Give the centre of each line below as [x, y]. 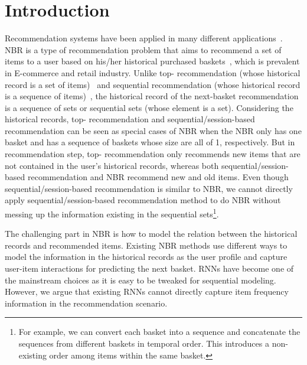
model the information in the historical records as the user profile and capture [146, 257]
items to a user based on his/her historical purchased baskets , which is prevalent [152, 61]
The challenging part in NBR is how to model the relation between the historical [151, 234]
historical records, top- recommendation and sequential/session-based [130, 119]
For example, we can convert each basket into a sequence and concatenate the [159, 332]
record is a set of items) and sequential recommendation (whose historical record [153, 84]
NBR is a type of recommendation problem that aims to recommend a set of [143, 49]
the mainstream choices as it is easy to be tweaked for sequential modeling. [141, 280]
